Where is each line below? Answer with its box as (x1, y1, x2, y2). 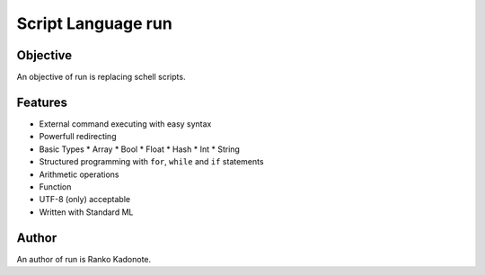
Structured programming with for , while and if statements (39, 156, 264, 167)
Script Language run (16, 13, 172, 33)
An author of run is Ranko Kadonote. (16, 253, 152, 264)
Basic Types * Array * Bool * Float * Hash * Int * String (39, 144, 240, 155)
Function (39, 181, 72, 192)
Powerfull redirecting (39, 131, 117, 142)
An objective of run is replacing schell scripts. (16, 72, 186, 83)
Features (16, 94, 67, 110)
